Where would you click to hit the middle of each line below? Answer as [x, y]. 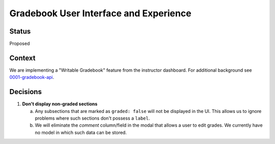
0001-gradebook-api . [32, 77]
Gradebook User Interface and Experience [100, 13]
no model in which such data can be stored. [81, 132]
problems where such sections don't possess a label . [92, 118]
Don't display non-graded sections [60, 104]
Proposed [20, 44]
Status [20, 31]
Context [22, 58]
